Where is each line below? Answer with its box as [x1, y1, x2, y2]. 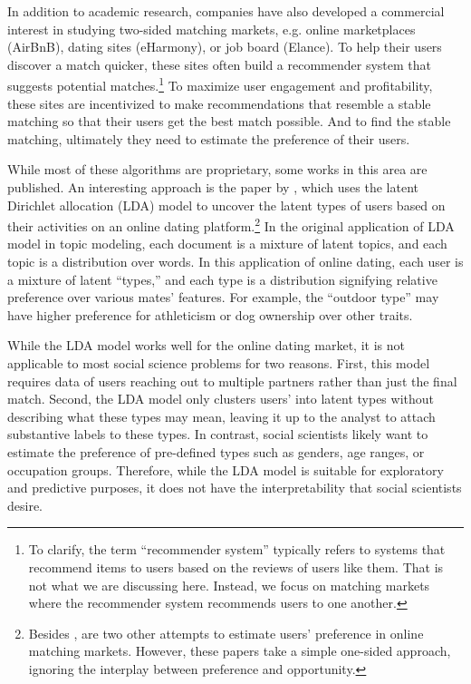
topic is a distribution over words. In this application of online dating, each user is [7, 252, 464, 271]
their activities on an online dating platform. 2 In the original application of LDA [7, 214, 455, 235]
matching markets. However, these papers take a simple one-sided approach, [28, 641, 451, 660]
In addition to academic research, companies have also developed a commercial [7, 2, 445, 20]
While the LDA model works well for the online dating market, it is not [7, 336, 405, 355]
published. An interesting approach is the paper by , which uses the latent [7, 178, 418, 196]
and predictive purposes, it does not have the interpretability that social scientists [7, 478, 462, 497]
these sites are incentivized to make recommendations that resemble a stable [7, 93, 431, 112]
